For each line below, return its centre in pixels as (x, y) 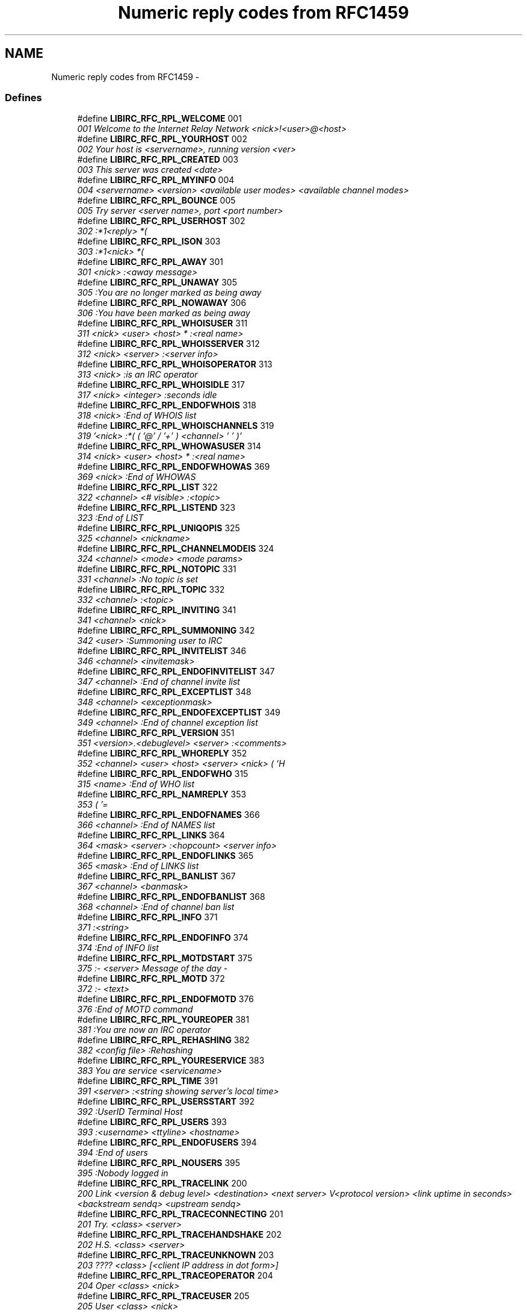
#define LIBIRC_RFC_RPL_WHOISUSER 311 (162, 323)
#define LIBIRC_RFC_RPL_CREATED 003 (158, 160)
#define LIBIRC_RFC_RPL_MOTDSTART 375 (165, 958)
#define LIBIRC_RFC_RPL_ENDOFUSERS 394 (167, 1143)
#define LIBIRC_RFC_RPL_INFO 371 (147, 917)
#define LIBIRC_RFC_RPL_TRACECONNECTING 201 (180, 1214)
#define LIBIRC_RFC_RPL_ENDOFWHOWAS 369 (174, 467)
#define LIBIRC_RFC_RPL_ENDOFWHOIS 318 (167, 405)
